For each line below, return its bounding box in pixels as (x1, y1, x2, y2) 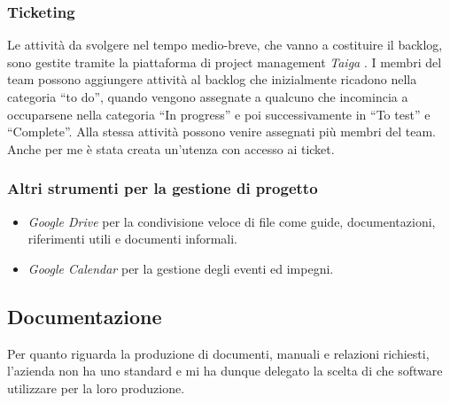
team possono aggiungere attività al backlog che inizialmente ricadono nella (7, 70, 417, 89)
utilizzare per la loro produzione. (7, 378, 185, 397)
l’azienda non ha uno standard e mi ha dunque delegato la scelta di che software (7, 361, 443, 380)
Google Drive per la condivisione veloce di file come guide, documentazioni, (27, 212, 436, 230)
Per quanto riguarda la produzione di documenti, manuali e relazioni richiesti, (7, 344, 430, 362)
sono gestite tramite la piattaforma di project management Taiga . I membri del (7, 52, 442, 71)
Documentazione (7, 302, 162, 329)
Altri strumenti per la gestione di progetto (7, 177, 318, 199)
